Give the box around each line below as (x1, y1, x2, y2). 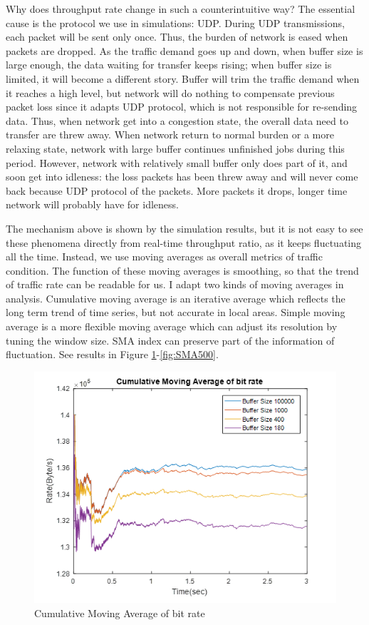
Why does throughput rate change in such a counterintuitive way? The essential (6, 1, 355, 16)
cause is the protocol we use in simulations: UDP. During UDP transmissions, (6, 15, 345, 30)
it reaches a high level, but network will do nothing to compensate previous (6, 85, 335, 100)
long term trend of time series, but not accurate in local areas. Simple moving (6, 305, 345, 320)
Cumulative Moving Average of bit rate (34, 606, 205, 620)
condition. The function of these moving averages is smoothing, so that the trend (6, 263, 359, 278)
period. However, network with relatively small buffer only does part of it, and (6, 155, 348, 170)
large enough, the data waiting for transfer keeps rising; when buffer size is (6, 57, 332, 72)
